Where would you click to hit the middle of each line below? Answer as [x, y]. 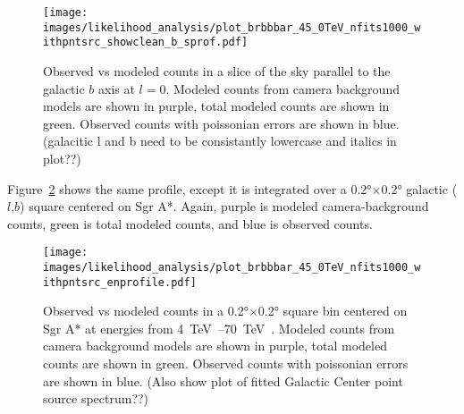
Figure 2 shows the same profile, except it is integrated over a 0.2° [190, 188]
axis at [117, 88]
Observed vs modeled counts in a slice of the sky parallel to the [217, 70]
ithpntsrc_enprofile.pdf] [120, 282]
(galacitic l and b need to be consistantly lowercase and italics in [220, 141]
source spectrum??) [96, 398]
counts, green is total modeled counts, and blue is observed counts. [190, 223]
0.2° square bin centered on [333, 311]
